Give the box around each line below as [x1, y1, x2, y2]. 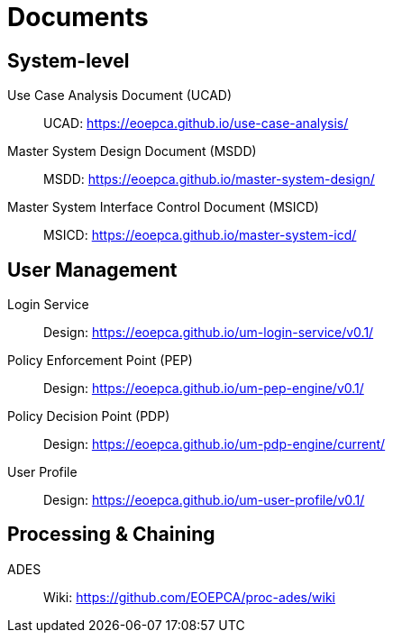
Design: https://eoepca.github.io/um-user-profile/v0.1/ [43, 492, 365, 508]
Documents [7, 2, 149, 32]
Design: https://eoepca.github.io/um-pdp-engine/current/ [43, 436, 386, 453]
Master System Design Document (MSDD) [7, 143, 257, 160]
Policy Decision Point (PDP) [7, 408, 170, 425]
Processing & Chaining [7, 523, 215, 546]
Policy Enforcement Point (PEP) [7, 352, 193, 369]
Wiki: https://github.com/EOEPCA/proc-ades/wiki [43, 589, 335, 605]
